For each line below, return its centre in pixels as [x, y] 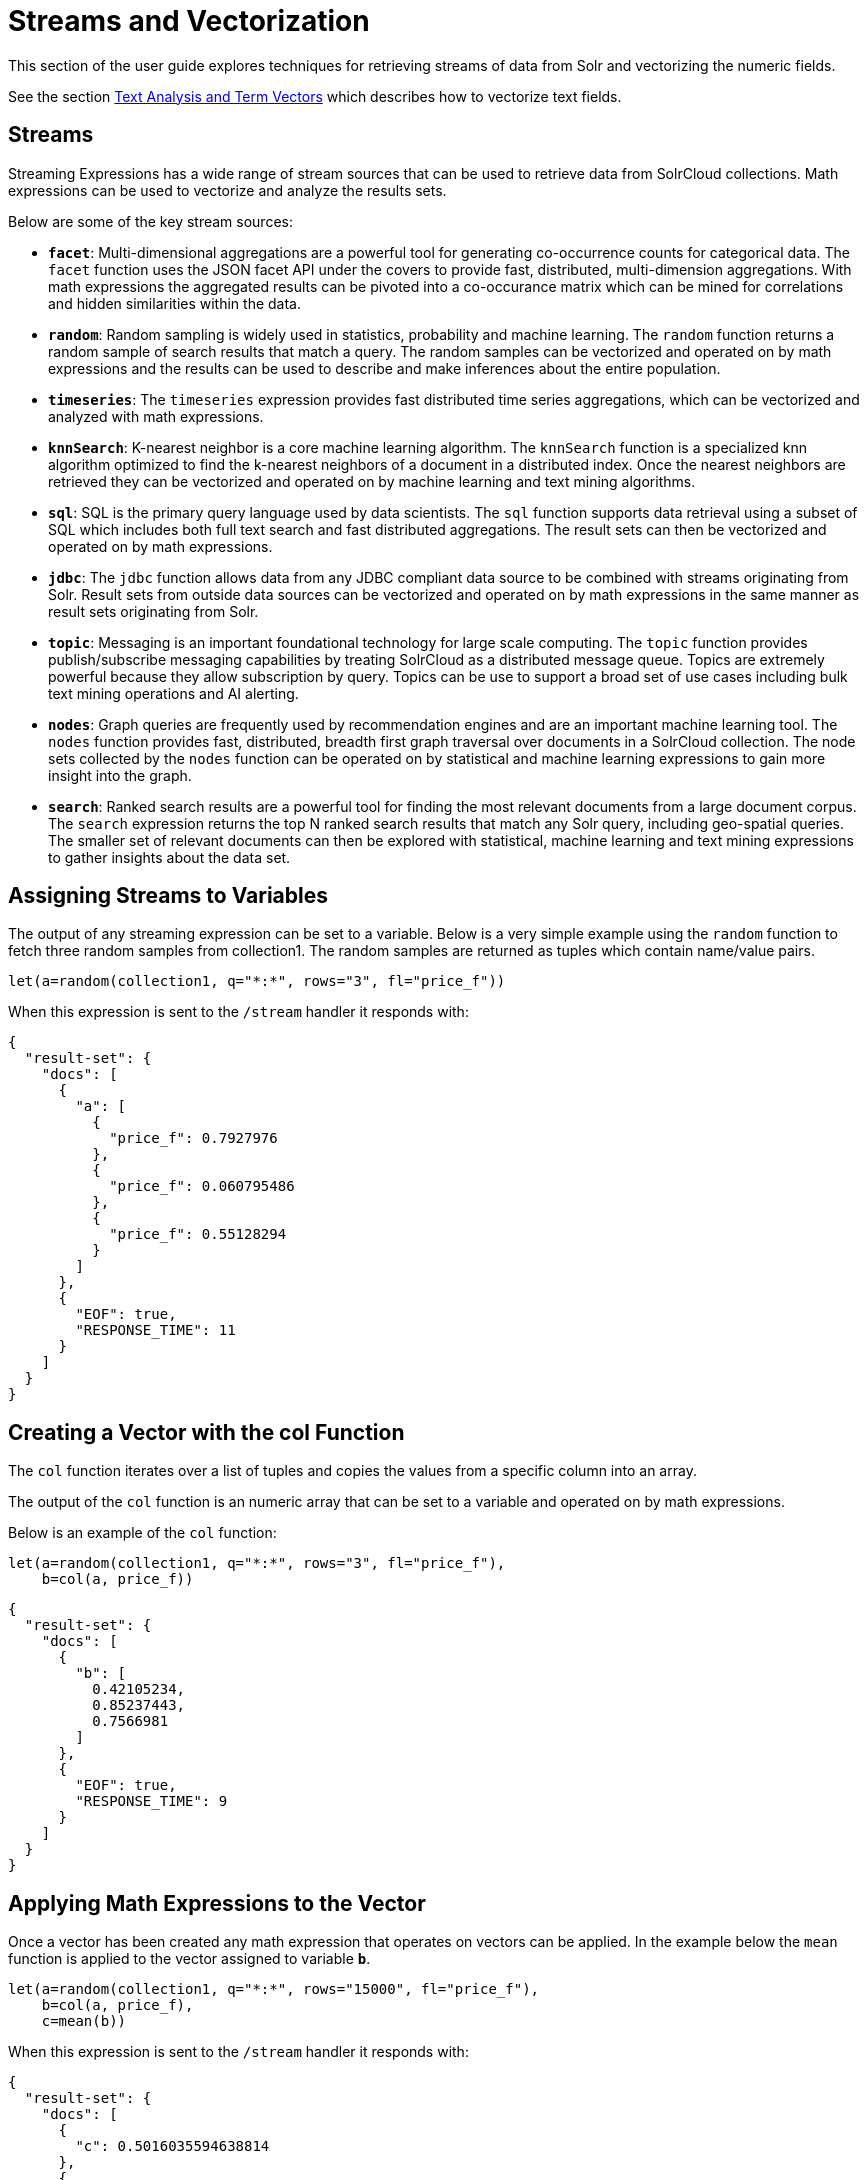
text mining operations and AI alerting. [173, 693]
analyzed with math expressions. [156, 416]
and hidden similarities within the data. [175, 303]
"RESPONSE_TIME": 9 [151, 1801]
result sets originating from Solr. [153, 611]
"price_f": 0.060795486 [202, 1186]
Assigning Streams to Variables [168, 896]
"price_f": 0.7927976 [193, 1138]
